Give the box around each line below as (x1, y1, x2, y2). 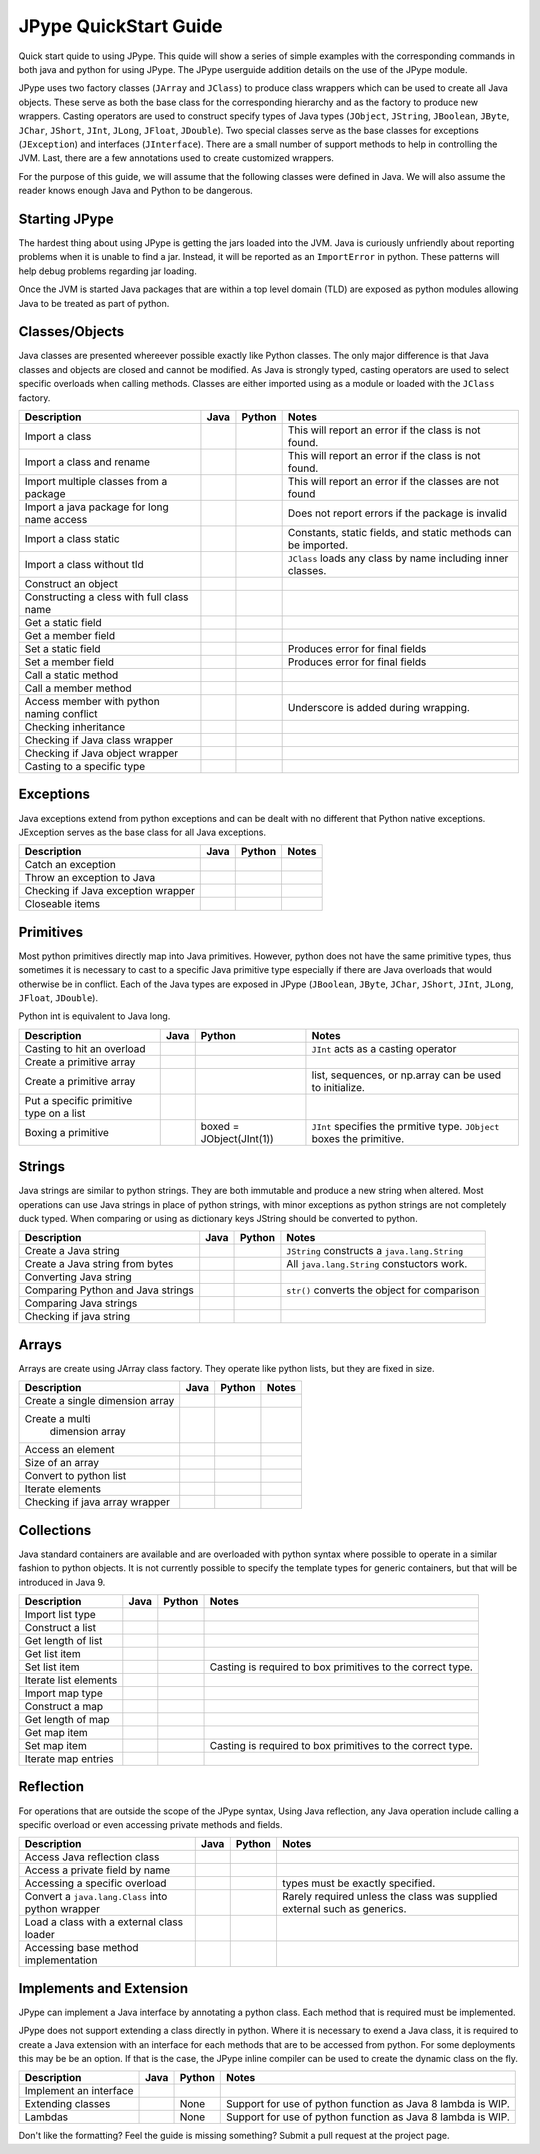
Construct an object (24, 577, 119, 590)
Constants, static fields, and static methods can (287, 526, 512, 539)
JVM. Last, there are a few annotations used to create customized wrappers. (18, 152, 335, 164)
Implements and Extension (18, 1980, 189, 1997)
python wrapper (24, 1902, 100, 1916)
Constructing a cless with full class (24, 590, 189, 604)
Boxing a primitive (24, 1125, 110, 1139)
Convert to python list (24, 1469, 127, 1483)
